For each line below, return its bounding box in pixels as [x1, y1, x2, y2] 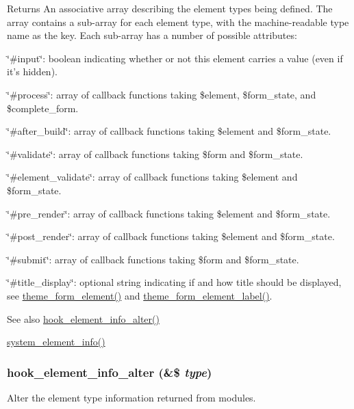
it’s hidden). [7, 64, 58, 79]
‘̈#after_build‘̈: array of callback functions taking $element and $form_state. [7, 124, 331, 138]
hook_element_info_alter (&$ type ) [7, 363, 212, 380]
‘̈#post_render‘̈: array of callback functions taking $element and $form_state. [7, 229, 335, 243]
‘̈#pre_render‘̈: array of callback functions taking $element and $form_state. [7, 206, 331, 220]
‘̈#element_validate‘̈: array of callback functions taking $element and [7, 170, 298, 184]
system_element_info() [7, 334, 105, 349]
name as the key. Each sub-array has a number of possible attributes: [7, 28, 297, 42]
